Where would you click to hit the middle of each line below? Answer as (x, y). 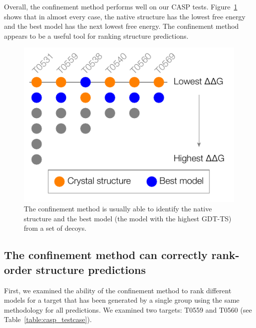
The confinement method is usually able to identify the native (118, 209)
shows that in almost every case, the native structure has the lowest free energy (125, 16)
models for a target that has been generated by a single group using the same (122, 300)
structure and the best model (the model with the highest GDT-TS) (128, 218)
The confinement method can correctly (106, 255)
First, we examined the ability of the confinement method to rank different (118, 290)
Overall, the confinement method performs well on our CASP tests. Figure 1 (121, 6)
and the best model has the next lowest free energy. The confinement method (122, 26)
